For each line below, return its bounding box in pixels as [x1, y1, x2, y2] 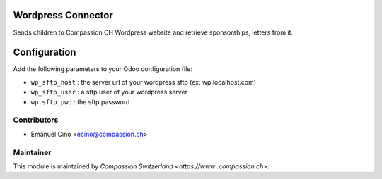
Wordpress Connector [13, 9, 113, 21]
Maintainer [13, 147, 52, 157]
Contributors [13, 115, 59, 125]
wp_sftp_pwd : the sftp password [30, 97, 130, 106]
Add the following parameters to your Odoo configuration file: [13, 65, 192, 73]
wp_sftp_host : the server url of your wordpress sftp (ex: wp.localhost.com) [30, 78, 257, 86]
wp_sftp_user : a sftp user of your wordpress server [30, 88, 187, 97]
